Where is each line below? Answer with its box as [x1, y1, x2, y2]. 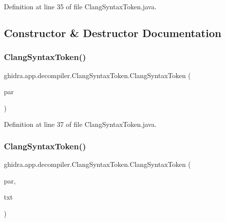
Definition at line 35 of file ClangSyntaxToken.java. [4, 1, 157, 11]
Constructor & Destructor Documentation [4, 25, 222, 40]
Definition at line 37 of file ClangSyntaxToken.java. [4, 119, 157, 129]
